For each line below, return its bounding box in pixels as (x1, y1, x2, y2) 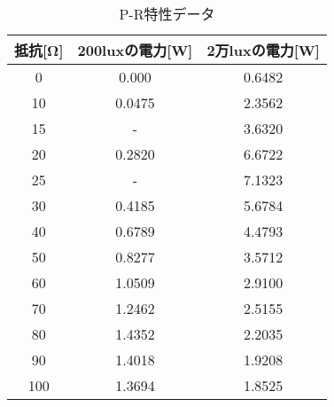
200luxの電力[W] (77, 40, 193, 60)
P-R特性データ (119, 4, 215, 24)
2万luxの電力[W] (206, 40, 320, 60)
